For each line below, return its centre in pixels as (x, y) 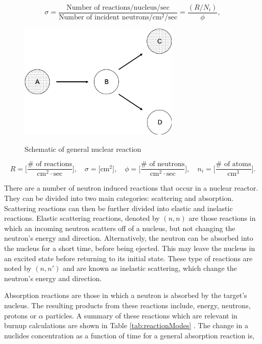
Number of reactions (98, 8)
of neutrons (167, 164)
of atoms (237, 164)
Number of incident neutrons (104, 18)
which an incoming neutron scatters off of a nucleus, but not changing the (120, 228)
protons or (20, 315)
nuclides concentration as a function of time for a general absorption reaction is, (129, 335)
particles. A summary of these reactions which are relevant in (141, 315)
